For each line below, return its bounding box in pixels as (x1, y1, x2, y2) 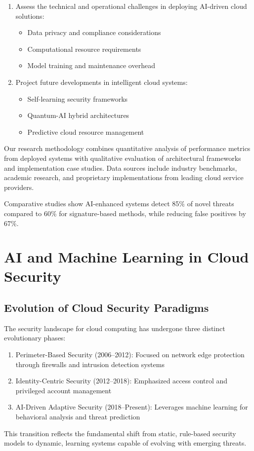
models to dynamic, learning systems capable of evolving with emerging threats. (4, 438, 247, 448)
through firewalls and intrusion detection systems (15, 359, 165, 369)
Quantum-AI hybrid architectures (27, 110, 129, 120)
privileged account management (15, 385, 112, 395)
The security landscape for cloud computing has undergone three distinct (4, 323, 225, 333)
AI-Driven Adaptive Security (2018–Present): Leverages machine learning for (15, 402, 248, 412)
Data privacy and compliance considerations (27, 27, 161, 38)
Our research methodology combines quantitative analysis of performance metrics (4, 143, 251, 153)
